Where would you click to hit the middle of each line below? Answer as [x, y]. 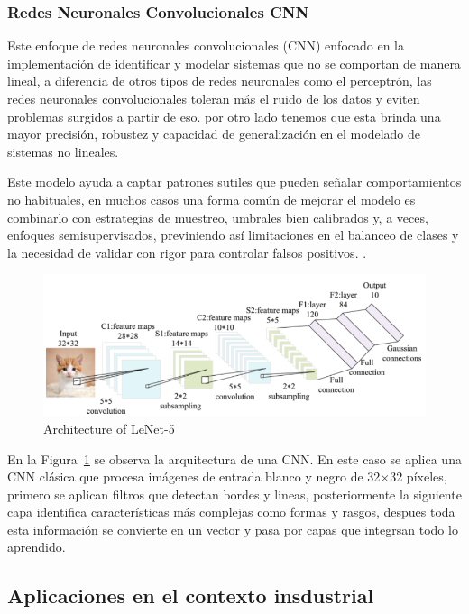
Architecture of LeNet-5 [109, 428]
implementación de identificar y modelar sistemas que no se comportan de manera [234, 63]
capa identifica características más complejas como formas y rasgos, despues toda [231, 512]
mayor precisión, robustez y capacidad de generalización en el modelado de [214, 134]
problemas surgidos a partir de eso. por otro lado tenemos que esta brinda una [224, 116]
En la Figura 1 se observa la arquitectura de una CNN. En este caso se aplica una [234, 458]
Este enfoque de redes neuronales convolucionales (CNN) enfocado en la [206, 46]
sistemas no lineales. [63, 151]
